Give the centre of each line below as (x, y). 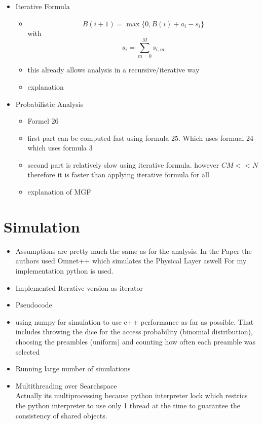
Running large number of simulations (73, 369)
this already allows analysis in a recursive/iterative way (114, 70)
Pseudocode (34, 305)
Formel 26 (43, 121)
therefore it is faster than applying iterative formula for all (118, 175)
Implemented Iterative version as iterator (79, 287)
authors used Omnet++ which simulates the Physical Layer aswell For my (131, 261)
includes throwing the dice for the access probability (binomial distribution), (134, 332)
